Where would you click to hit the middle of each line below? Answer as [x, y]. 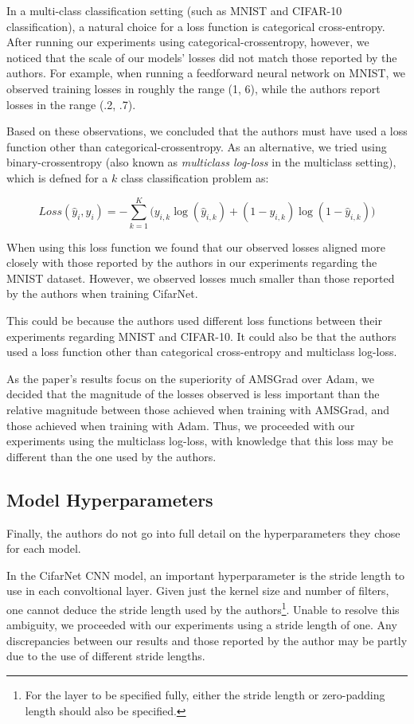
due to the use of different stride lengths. [106, 656]
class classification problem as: [195, 177]
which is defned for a [57, 177]
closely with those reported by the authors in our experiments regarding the [192, 262]
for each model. [44, 548]
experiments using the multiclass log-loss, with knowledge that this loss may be [200, 441]
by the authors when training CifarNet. [102, 294]
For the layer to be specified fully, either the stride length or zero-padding [205, 694]
